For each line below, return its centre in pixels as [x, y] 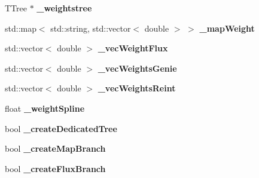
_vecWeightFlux [133, 48]
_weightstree [64, 8]
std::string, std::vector [91, 28]
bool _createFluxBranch [55, 168]
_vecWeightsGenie [137, 68]
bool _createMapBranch [55, 148]
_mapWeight [227, 28]
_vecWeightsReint [137, 88]
